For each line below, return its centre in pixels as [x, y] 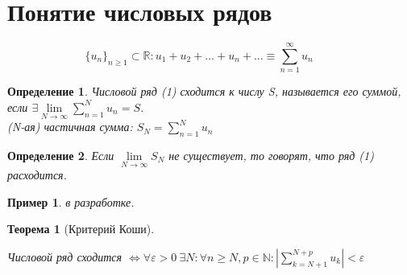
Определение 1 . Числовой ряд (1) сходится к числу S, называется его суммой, [204, 91]
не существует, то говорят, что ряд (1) [271, 155]
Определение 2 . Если [61, 155]
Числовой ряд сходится [65, 256]
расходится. [37, 175]
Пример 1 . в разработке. [71, 201]
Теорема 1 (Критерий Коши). [81, 229]
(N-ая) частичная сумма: [70, 127]
